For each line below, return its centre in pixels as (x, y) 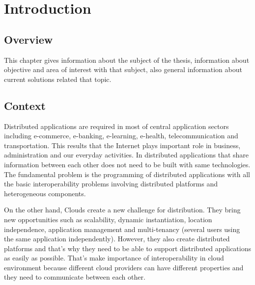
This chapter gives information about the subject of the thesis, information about (127, 60)
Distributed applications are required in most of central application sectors (116, 126)
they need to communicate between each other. (75, 277)
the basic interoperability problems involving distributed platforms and (111, 184)
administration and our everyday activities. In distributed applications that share (127, 155)
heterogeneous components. (45, 193)
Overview (28, 39)
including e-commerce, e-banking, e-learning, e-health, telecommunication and (121, 136)
